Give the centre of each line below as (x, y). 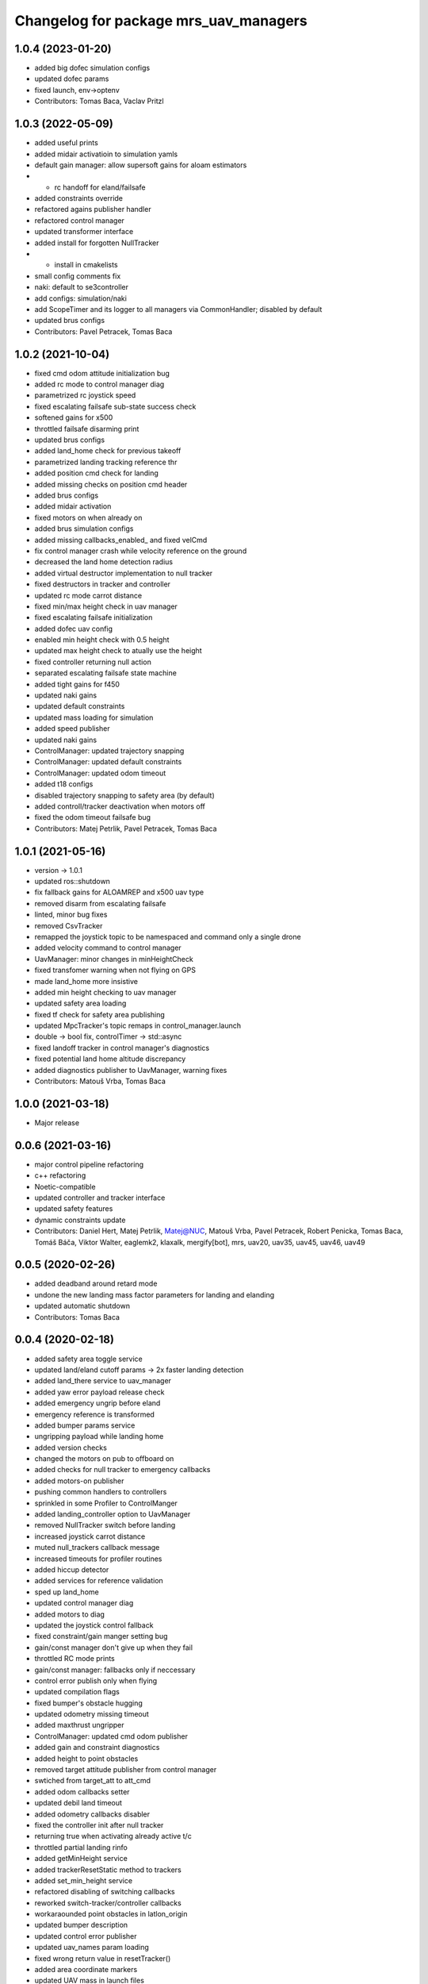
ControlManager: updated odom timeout (100, 773)
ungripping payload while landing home (99, 1436)
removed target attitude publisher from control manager (126, 1770)
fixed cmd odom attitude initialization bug (102, 373)
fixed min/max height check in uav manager (106, 606)
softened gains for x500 (74, 417)
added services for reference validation (99, 1581)
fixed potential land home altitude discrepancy (110, 1059)
